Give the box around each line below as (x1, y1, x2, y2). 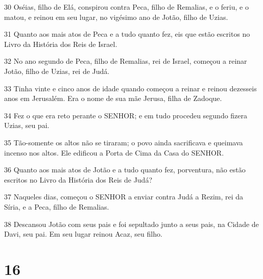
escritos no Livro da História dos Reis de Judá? (4, 174, 153, 185)
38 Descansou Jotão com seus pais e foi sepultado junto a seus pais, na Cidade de (4, 218, 259, 229)
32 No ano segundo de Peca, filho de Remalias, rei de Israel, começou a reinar (4, 56, 247, 66)
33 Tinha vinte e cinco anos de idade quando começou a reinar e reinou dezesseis (4, 83, 257, 93)
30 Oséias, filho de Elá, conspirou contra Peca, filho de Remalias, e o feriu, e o (4, 2, 249, 12)
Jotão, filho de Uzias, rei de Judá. (4, 65, 110, 76)
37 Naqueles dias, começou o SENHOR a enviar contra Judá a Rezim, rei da (4, 191, 244, 202)
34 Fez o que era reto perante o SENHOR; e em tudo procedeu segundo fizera (4, 110, 248, 120)
